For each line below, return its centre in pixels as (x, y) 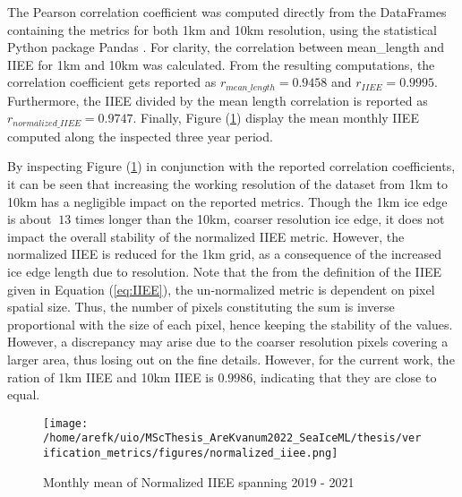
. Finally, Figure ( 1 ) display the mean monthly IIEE (276, 118)
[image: (66, 423)
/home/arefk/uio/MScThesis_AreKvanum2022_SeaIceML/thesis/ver (232, 438)
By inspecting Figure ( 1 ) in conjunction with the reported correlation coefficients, (231, 166)
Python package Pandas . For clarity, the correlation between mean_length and (226, 47)
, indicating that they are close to (345, 377)
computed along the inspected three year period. (140, 136)
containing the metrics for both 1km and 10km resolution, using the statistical (222, 29)
